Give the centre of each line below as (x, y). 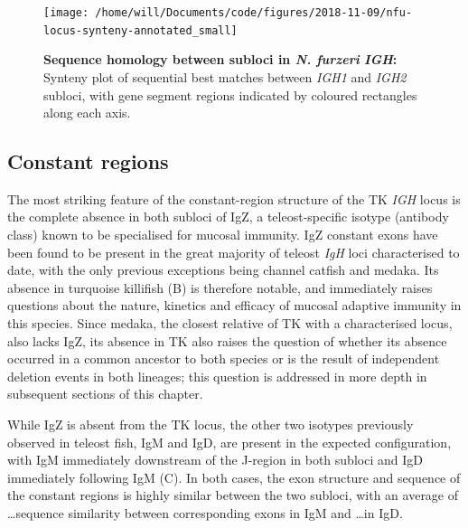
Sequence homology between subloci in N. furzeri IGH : (220, 59)
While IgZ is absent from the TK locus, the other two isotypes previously (211, 424)
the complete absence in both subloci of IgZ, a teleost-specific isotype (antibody (228, 217)
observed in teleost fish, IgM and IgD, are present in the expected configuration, (229, 442)
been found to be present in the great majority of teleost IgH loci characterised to (234, 252)
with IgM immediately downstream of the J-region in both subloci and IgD (215, 460)
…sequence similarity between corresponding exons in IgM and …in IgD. (205, 512)
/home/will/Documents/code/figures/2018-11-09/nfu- (254, 13)
